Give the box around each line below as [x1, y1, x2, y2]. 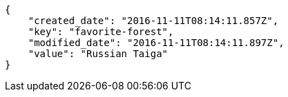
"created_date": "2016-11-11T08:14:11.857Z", [28, 15, 279, 26]
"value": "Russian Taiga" [28, 48, 169, 59]
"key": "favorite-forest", [28, 26, 174, 37]
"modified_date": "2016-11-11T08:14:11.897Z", [28, 37, 285, 48]
